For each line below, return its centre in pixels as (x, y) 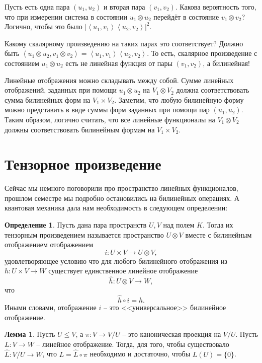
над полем (179, 225)
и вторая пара (124, 7)
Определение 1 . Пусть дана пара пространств (76, 225)
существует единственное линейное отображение (123, 271)
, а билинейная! (226, 63)
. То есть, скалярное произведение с (202, 53)
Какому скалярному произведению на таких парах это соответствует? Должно (124, 43)
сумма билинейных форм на (48, 99)
